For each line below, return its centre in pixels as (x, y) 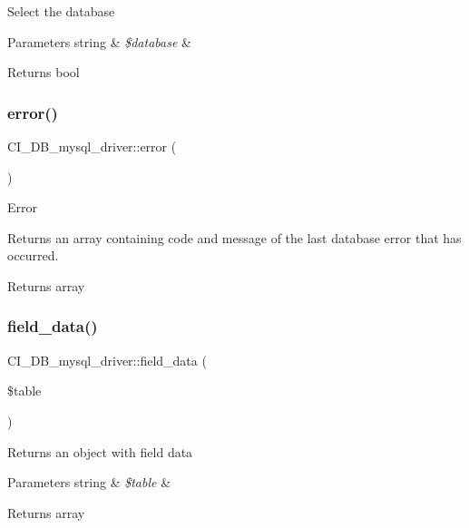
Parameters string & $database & (99, 41)
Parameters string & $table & (89, 482)
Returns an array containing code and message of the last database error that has (234, 237)
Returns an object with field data (100, 451)
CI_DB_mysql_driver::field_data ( (107, 360)
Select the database (61, 11)
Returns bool (44, 72)
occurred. (33, 255)
